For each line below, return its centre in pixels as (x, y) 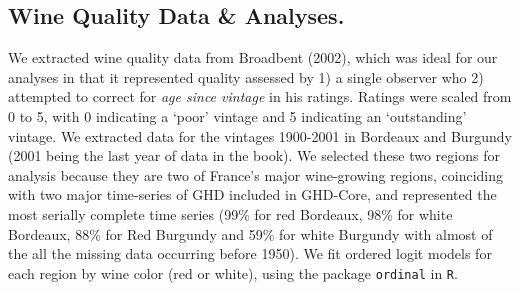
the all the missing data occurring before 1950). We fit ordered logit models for (250, 253)
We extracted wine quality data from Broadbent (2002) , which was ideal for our (253, 57)
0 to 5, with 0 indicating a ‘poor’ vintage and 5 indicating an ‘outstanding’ (237, 115)
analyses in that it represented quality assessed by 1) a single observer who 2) (246, 76)
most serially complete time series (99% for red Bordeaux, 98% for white (230, 213)
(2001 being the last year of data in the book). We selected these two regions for (254, 155)
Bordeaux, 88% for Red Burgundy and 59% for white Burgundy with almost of (250, 233)
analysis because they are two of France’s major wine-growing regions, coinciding (256, 174)
